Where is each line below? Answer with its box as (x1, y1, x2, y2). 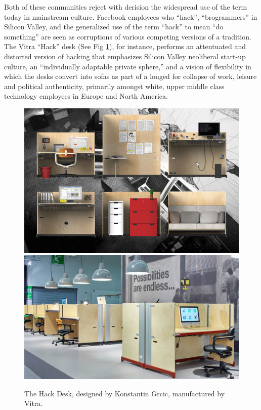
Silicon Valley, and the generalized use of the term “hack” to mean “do (4, 21, 224, 32)
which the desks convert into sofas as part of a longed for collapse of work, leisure (4, 71, 257, 81)
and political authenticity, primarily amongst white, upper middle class (4, 80, 225, 91)
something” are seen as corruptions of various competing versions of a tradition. (4, 31, 251, 42)
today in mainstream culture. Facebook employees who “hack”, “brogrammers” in (4, 11, 257, 22)
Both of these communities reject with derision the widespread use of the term (4, 2, 247, 12)
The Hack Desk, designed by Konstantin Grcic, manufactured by (24, 388, 225, 398)
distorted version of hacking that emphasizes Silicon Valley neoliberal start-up (4, 51, 246, 61)
